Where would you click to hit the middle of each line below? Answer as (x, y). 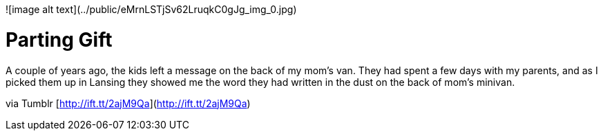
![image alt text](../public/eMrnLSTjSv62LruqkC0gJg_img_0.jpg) (151, 9)
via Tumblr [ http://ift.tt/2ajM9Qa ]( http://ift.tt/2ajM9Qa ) (128, 103)
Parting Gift (59, 39)
